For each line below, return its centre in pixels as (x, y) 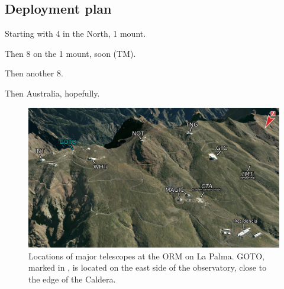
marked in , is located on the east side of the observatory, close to (148, 267)
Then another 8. (34, 73)
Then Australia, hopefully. (52, 93)
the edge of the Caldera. (72, 279)
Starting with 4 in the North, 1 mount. (75, 33)
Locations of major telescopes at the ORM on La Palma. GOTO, (146, 256)
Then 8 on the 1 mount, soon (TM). (70, 53)
